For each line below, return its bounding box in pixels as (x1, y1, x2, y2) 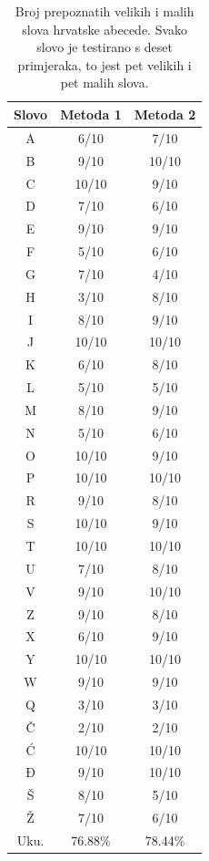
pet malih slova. (60, 73, 149, 92)
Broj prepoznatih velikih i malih (15, 2, 194, 20)
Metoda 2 (134, 104, 196, 123)
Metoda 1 (60, 104, 122, 123)
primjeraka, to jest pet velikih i (17, 55, 192, 74)
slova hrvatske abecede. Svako (22, 19, 188, 38)
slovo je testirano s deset (36, 37, 173, 57)
